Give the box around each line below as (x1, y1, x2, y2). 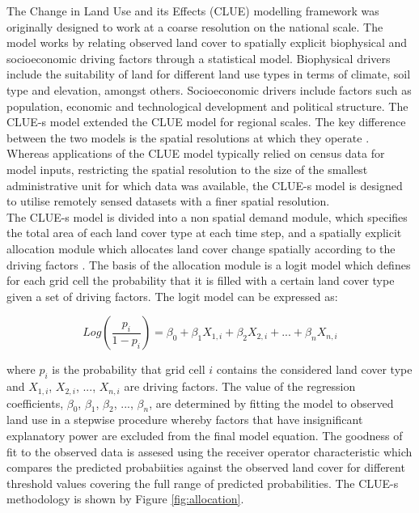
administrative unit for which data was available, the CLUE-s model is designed (6, 176, 403, 193)
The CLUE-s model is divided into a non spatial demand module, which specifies (6, 208, 408, 225)
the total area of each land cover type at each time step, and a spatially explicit (6, 224, 402, 241)
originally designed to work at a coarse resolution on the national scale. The (6, 18, 383, 35)
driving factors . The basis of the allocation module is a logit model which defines (6, 256, 411, 273)
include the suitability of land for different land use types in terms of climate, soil (6, 66, 411, 83)
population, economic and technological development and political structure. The (6, 97, 408, 114)
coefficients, (6, 394, 64, 411)
